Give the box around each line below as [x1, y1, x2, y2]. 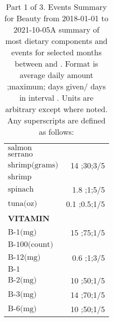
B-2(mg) [8, 276, 37, 284]
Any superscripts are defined [7, 115, 106, 126]
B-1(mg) [8, 228, 37, 236]
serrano [8, 150, 33, 158]
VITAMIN [8, 212, 50, 224]
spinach [8, 185, 34, 193]
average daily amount [19, 69, 93, 80]
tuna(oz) [8, 199, 37, 207]
